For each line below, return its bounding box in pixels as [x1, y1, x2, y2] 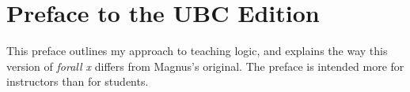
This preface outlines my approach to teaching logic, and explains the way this [6, 42, 388, 59]
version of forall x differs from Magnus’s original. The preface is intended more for [6, 57, 404, 74]
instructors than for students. [6, 73, 149, 90]
